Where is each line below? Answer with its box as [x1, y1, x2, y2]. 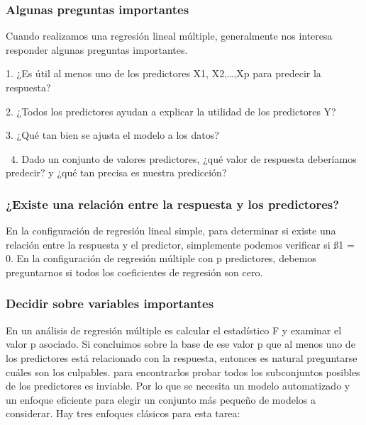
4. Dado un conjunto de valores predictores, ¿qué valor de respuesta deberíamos [10, 151, 357, 166]
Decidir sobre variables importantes [6, 295, 214, 312]
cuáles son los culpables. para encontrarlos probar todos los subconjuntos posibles [6, 364, 360, 379]
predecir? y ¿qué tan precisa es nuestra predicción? [6, 165, 227, 180]
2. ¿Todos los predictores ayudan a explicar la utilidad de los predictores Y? [6, 103, 336, 118]
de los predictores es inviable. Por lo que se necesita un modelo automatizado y [6, 378, 350, 393]
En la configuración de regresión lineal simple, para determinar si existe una [6, 223, 336, 238]
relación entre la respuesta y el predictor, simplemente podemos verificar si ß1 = [6, 237, 355, 251]
